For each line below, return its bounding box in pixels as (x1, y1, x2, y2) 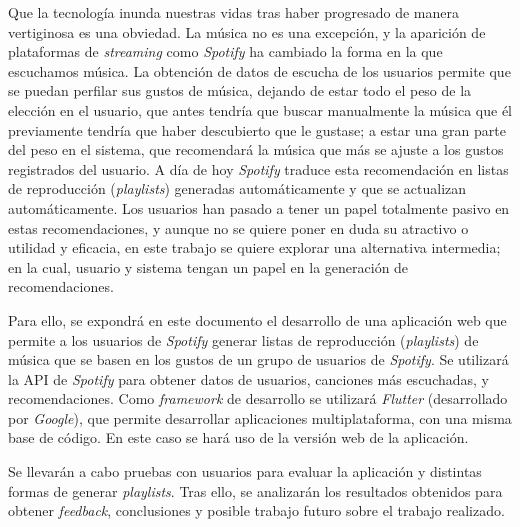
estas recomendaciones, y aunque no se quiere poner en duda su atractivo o (8, 217, 469, 238)
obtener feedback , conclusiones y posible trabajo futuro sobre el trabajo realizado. (8, 500, 505, 521)
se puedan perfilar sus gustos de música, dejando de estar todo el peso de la (8, 80, 472, 101)
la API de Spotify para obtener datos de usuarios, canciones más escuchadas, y (8, 368, 489, 389)
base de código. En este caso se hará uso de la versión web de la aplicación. (8, 427, 469, 448)
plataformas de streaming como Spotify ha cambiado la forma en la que (8, 41, 443, 62)
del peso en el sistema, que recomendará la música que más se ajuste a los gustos (8, 139, 504, 160)
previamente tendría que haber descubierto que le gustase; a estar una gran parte (8, 119, 506, 140)
